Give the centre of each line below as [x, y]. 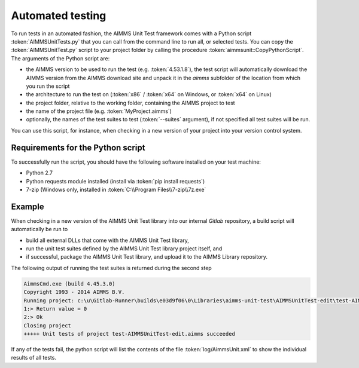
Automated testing [59, 16]
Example [28, 206]
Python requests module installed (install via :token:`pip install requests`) [115, 181]
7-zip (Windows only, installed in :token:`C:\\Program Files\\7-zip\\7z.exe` [116, 189]
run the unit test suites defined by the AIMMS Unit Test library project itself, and [124, 249]
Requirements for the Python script [78, 147]
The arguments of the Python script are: [60, 58]
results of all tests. [34, 358]
